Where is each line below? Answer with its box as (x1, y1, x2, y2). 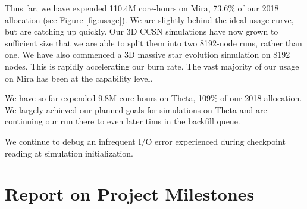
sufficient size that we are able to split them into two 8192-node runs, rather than (5, 36, 302, 49)
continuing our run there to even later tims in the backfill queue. (5, 115, 240, 127)
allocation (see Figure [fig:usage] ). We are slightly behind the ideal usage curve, (5, 13, 294, 26)
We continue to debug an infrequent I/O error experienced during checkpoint (5, 135, 286, 147)
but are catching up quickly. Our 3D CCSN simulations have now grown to (5, 25, 278, 38)
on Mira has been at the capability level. (5, 71, 153, 84)
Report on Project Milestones (5, 182, 255, 206)
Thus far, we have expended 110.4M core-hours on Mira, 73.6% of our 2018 (5, 2, 279, 14)
